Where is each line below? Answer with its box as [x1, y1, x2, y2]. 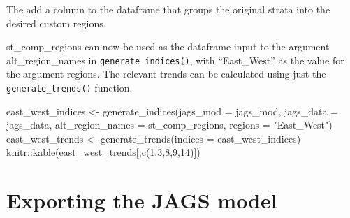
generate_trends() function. [6, 80, 133, 95]
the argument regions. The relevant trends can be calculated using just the [6, 66, 326, 81]
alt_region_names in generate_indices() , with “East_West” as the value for [6, 52, 344, 67]
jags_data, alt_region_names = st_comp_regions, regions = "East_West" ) [6, 117, 333, 132]
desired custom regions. [6, 15, 106, 30]
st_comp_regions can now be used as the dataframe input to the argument [6, 39, 330, 54]
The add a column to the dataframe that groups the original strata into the [6, 2, 330, 16]
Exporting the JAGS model [6, 186, 277, 215]
